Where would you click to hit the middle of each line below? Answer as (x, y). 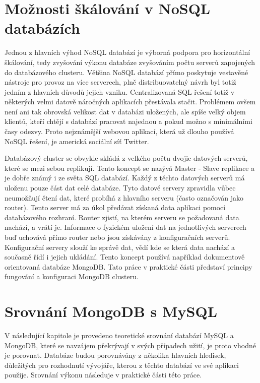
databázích (42, 28)
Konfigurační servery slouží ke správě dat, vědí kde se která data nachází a (120, 247)
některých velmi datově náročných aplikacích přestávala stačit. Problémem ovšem (130, 102)
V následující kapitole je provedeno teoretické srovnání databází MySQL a (119, 335)
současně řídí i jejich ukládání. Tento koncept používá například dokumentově (125, 257)
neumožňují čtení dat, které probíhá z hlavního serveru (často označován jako (124, 197)
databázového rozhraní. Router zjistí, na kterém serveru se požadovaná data (122, 217)
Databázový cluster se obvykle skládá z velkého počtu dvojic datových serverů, (126, 158)
